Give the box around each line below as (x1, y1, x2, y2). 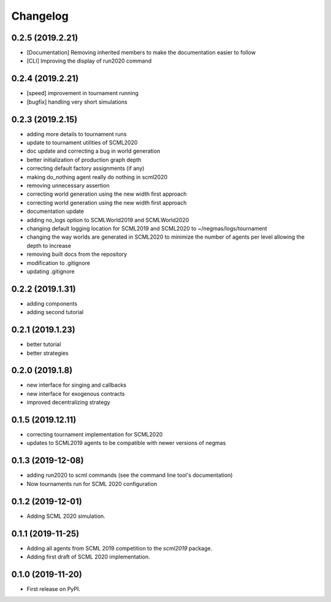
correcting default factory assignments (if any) (26, 164, 145, 172)
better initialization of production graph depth (26, 156, 142, 163)
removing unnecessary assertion (26, 182, 110, 189)
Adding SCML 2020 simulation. (26, 512, 105, 520)
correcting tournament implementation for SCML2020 (26, 431, 163, 438)
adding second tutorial (26, 309, 84, 316)
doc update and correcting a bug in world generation (26, 147, 161, 155)
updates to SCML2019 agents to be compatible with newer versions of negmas (26, 439, 226, 447)
